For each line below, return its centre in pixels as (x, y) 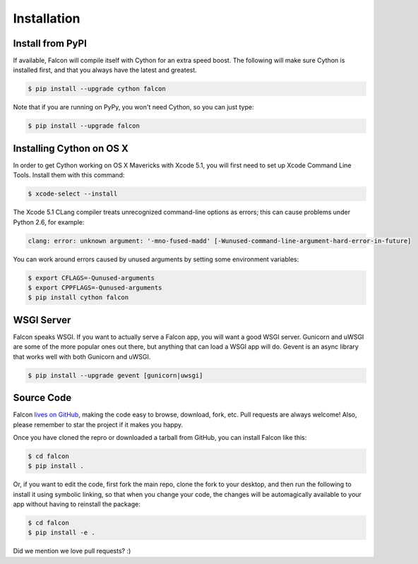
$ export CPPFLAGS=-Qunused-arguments (95, 288)
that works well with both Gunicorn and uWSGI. (82, 356)
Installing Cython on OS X (71, 148)
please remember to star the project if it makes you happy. (98, 424)
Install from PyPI (50, 43)
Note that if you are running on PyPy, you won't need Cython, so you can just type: (133, 107)
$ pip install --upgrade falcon (84, 126)
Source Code (42, 398)
